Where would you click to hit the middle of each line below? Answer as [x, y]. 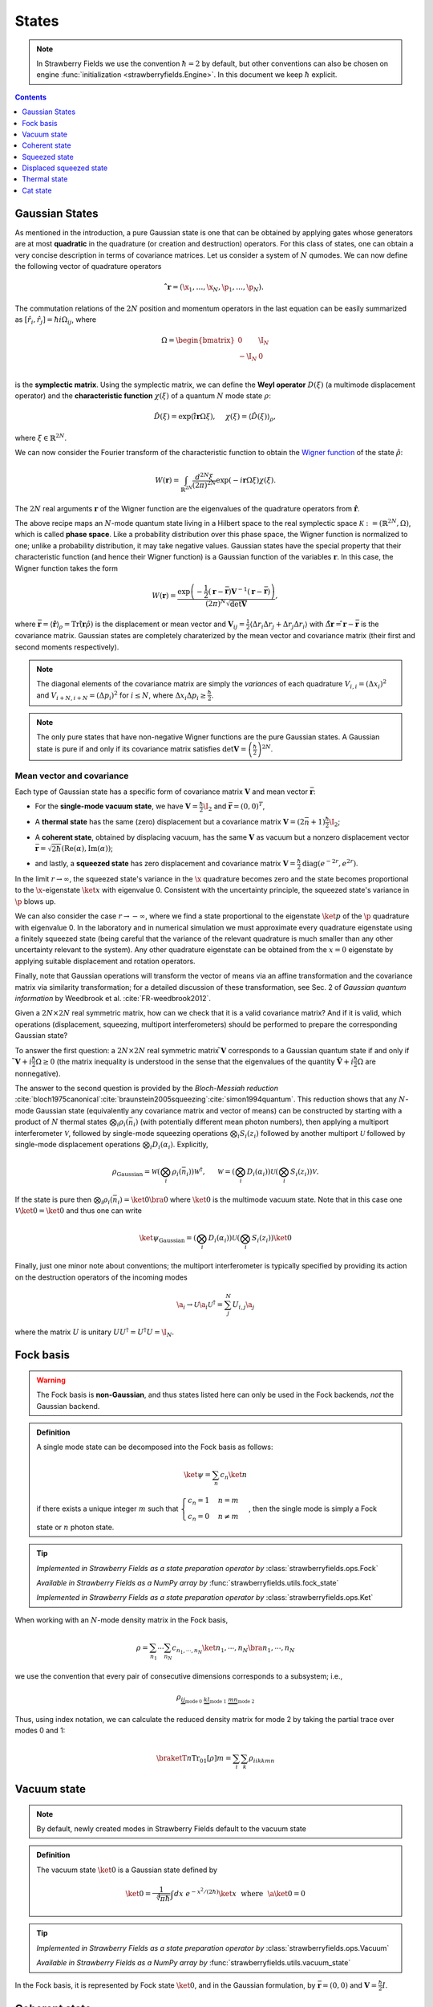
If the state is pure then [53, 1199]
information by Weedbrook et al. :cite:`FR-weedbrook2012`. [113, 998]
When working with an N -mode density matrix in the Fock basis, [121, 1620]
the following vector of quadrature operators [88, 266]
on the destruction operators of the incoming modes [101, 1277]
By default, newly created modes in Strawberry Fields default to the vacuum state [171, 1828]
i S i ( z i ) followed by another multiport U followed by [322, 1134]
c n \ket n [234, 1476]
